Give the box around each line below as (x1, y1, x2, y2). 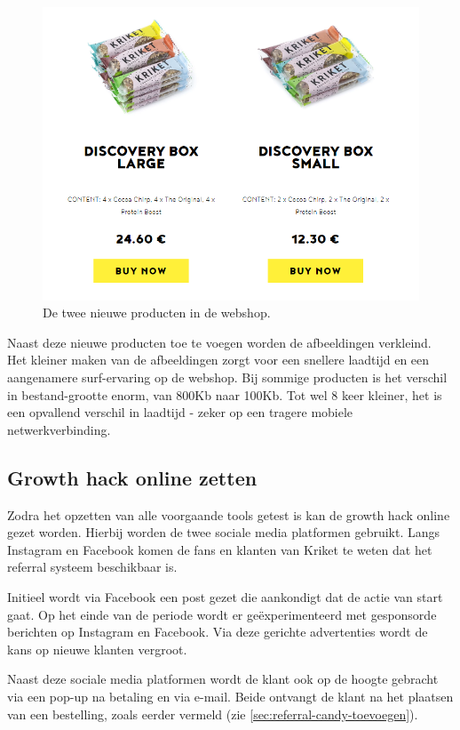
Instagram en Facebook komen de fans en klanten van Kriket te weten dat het (7, 540, 432, 558)
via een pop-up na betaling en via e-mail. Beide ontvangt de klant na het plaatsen (7, 686, 454, 705)
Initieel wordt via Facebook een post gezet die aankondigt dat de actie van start (7, 587, 443, 606)
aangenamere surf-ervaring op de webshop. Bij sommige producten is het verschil (7, 368, 448, 387)
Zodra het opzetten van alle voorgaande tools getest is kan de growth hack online (7, 505, 450, 524)
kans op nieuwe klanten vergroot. (7, 639, 187, 658)
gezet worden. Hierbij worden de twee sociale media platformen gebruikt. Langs (7, 523, 440, 541)
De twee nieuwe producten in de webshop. (43, 303, 271, 322)
